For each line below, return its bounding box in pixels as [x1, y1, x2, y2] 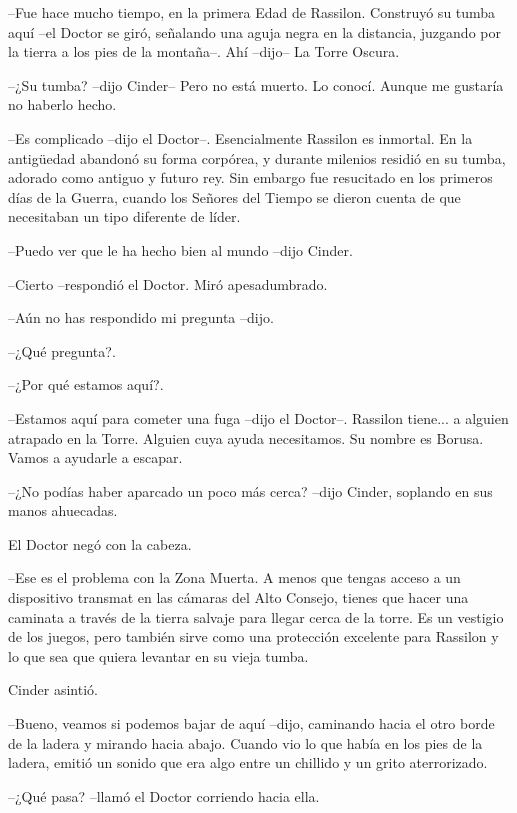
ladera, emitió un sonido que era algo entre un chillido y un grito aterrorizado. [8, 752, 488, 773]
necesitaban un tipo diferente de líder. [8, 206, 241, 227]
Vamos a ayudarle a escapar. [8, 447, 183, 468]
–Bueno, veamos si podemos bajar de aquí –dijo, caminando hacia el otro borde [8, 713, 495, 734]
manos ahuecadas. [8, 500, 118, 521]
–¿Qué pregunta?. [8, 340, 116, 361]
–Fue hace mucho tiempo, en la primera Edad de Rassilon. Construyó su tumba [8, 2, 496, 22]
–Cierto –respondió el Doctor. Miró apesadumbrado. [8, 273, 328, 294]
